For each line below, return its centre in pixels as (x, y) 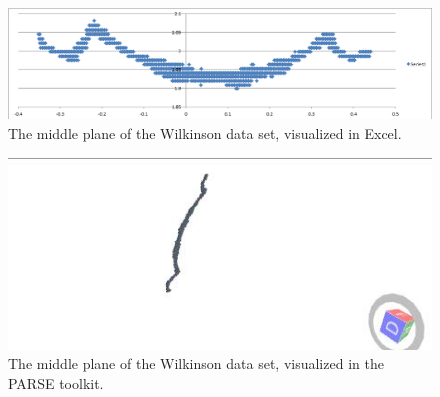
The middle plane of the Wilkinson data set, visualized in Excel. (205, 132)
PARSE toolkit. (56, 382)
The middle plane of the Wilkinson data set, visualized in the (196, 363)
